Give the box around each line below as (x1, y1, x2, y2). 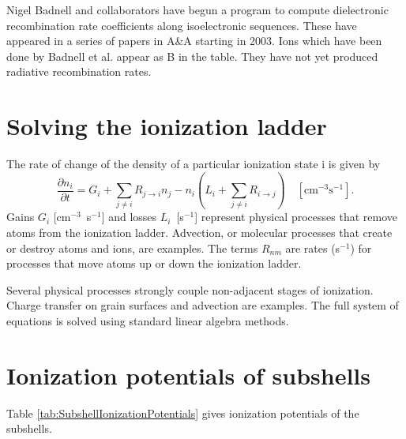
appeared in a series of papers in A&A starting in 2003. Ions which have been (6, 32, 382, 49)
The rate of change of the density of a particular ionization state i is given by (6, 156, 381, 172)
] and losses (101, 208, 157, 225)
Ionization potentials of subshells (6, 358, 370, 391)
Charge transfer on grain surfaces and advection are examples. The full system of (6, 297, 399, 313)
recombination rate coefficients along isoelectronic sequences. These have (6, 17, 357, 33)
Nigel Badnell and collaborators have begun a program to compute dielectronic (6, 2, 389, 17)
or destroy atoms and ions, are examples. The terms (6, 239, 258, 256)
